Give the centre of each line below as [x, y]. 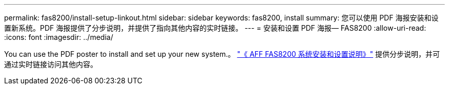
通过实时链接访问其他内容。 [51, 64]
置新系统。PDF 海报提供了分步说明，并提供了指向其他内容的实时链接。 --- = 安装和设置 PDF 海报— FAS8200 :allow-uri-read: [215, 28]
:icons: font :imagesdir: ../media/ [59, 37]
